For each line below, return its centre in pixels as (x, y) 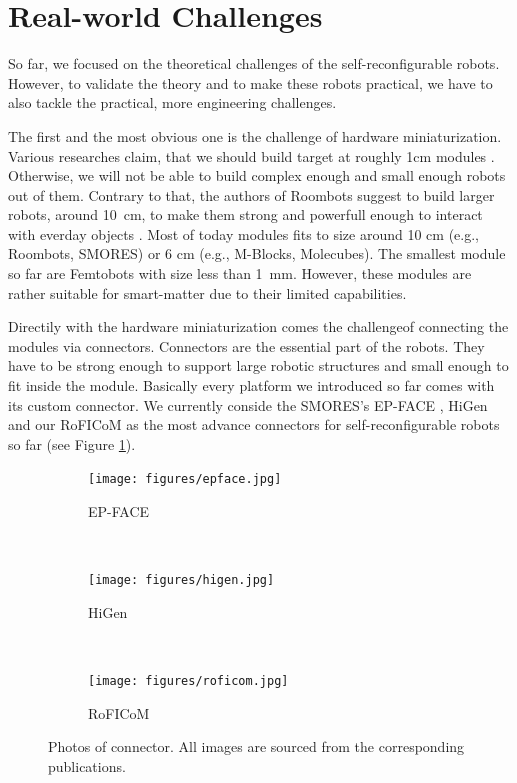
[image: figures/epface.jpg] (185, 479)
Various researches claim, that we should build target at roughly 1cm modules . (251, 155)
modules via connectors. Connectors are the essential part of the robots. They (246, 345)
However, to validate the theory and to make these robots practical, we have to (250, 82)
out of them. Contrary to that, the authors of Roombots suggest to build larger (251, 194)
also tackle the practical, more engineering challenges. (172, 102)
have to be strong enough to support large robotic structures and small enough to (258, 365)
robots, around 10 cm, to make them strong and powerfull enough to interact (245, 214)
